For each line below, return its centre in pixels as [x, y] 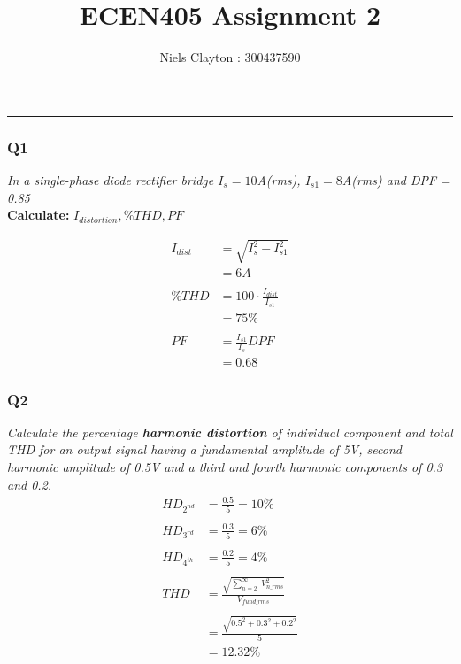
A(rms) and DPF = [396, 179]
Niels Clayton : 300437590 [230, 57]
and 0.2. [30, 484]
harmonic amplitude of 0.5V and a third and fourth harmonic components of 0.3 [225, 467]
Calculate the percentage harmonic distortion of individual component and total [230, 432]
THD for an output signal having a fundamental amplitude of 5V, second [204, 449]
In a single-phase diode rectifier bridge [111, 179]
